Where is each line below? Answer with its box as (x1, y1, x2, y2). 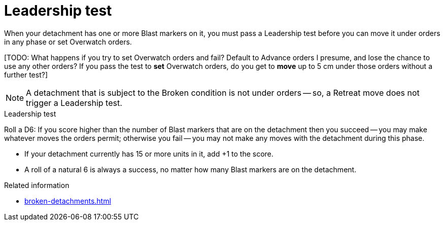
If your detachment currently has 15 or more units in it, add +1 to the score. (24, 149, 274, 158)
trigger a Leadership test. (26, 97, 122, 108)
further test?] (4, 70, 48, 79)
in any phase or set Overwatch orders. (4, 37, 132, 46)
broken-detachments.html (24, 196, 111, 205)
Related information (4, 180, 70, 190)
